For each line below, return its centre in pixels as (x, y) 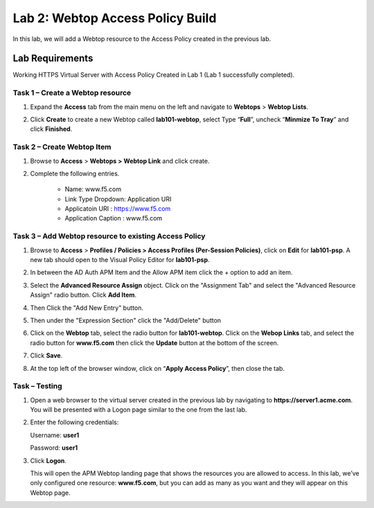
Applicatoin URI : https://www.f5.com (118, 209)
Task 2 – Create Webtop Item (62, 147)
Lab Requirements (53, 59)
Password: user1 (54, 448)
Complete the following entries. (75, 173)
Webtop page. (50, 493)
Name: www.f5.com (93, 189)
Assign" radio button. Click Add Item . (83, 295)
